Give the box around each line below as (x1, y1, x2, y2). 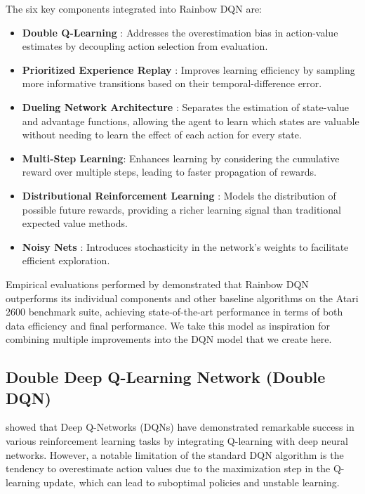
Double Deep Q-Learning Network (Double (6, 366, 326, 388)
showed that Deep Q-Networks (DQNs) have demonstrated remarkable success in (6, 420, 354, 434)
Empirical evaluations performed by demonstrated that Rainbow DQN (6, 276, 309, 291)
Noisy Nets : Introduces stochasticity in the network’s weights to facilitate (22, 239, 349, 254)
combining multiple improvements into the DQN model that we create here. (6, 332, 332, 346)
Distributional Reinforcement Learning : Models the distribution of (22, 188, 336, 202)
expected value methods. (22, 216, 128, 230)
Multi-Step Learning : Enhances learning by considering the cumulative (22, 150, 340, 165)
